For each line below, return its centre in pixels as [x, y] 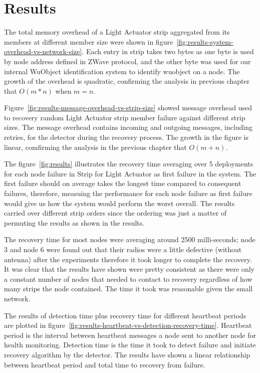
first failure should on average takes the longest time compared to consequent [123, 183]
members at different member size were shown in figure [89, 41]
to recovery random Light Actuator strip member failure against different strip [125, 117]
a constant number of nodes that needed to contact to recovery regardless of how [128, 278]
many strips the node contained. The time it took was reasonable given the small [128, 289]
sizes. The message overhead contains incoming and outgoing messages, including [128, 127]
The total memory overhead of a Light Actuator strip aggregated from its [117, 32]
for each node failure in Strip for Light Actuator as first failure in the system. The [130, 173]
